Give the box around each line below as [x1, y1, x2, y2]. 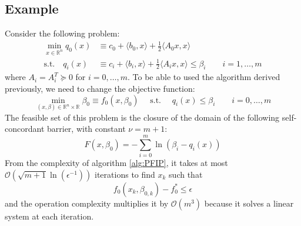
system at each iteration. [5, 210, 94, 222]
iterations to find [95, 168, 155, 180]
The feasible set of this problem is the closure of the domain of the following [5, 111, 280, 123]
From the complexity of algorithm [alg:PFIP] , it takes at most [5, 157, 228, 169]
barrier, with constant [46, 122, 126, 135]
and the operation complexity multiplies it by [5, 197, 169, 209]
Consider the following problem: [5, 27, 120, 39]
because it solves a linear [204, 197, 294, 209]
